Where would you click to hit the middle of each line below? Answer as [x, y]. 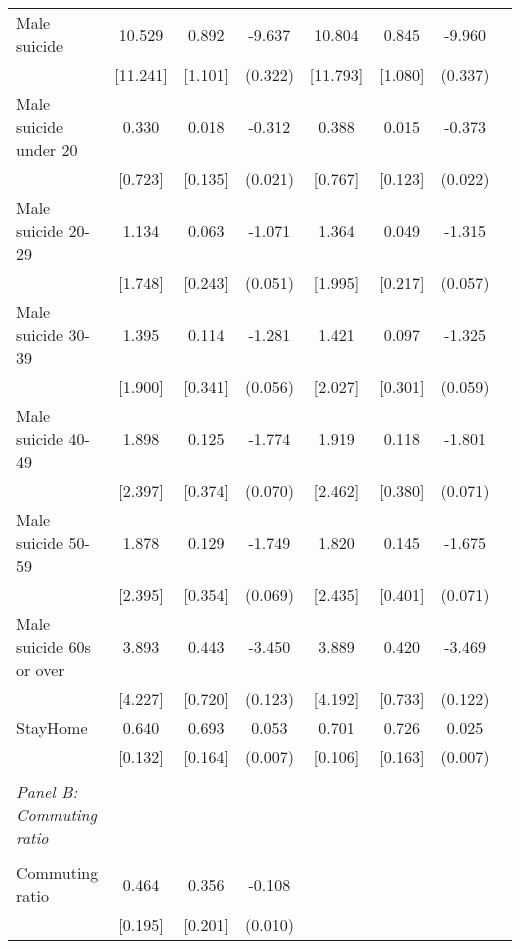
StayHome [52, 727]
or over [40, 669]
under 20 [47, 149]
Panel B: [47, 791]
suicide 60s [53, 646]
